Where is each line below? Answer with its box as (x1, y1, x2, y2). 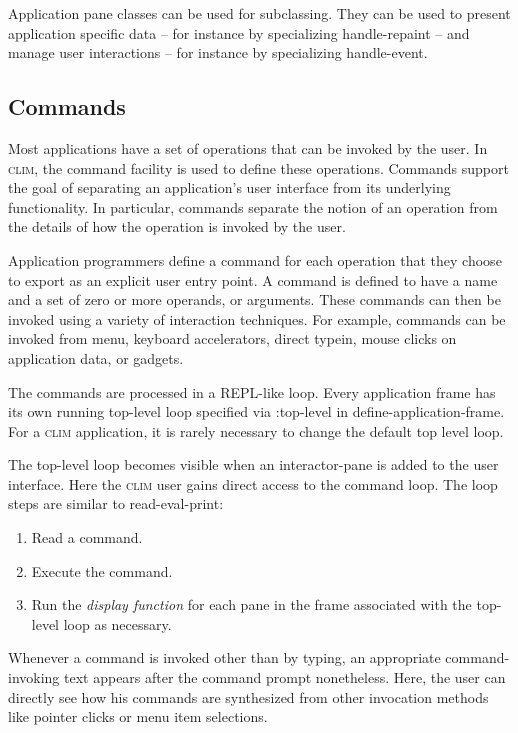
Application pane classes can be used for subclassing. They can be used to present (8, 3, 511, 23)
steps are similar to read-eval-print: (8, 493, 224, 514)
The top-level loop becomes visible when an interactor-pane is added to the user (8, 454, 499, 475)
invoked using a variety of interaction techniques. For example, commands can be (8, 308, 506, 329)
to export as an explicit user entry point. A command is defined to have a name (8, 269, 498, 290)
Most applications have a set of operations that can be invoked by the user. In (8, 137, 488, 158)
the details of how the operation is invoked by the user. (8, 216, 346, 237)
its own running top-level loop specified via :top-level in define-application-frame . (8, 401, 505, 422)
